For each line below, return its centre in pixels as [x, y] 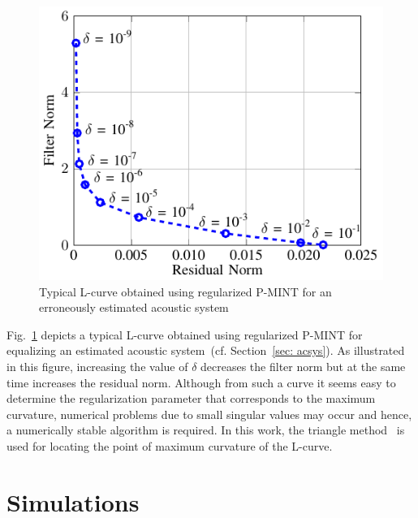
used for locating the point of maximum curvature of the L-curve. [170, 446]
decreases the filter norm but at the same [303, 367]
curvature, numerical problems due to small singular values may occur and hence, [209, 414]
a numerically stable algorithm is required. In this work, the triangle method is [206, 430]
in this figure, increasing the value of [97, 367]
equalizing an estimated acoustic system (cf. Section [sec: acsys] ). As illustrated [206, 350]
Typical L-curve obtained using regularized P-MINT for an [185, 291]
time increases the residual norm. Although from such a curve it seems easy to [201, 382]
